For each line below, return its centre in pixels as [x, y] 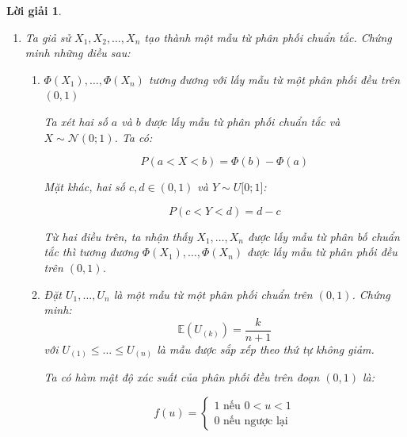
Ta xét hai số [76, 121]
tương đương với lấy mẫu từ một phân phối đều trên [274, 79]
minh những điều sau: [78, 53]
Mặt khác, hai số [84, 187]
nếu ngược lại [256, 422]
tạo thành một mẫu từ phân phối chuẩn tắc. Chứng [268, 37]
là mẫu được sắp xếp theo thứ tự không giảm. [266, 349]
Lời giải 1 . [34, 10]
